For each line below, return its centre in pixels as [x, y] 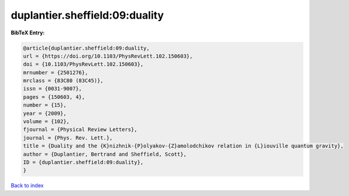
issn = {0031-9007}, [52, 89]
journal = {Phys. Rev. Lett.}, [68, 138]
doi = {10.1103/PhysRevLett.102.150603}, [83, 64]
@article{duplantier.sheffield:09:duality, [87, 48]
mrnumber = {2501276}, [56, 72]
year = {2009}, [45, 113]
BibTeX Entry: [28, 33]
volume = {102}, [46, 122]
